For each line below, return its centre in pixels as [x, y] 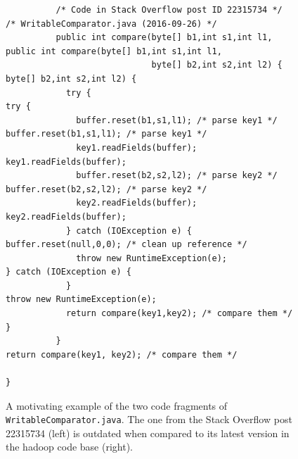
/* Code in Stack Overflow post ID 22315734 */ [169, 10]
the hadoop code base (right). [69, 447]
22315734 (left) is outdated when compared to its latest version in [148, 433]
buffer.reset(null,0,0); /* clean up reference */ [127, 245]
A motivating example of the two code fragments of [117, 405]
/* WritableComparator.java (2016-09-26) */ [111, 24]
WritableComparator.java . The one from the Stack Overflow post [149, 419]
